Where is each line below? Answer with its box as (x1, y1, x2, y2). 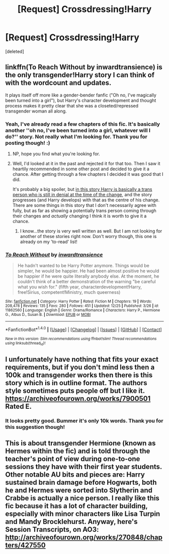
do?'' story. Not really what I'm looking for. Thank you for (5, 133, 147, 140)
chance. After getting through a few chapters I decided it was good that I (12, 171, 163, 177)
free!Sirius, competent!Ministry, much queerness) (17, 289, 121, 295)
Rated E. (5, 402, 32, 410)
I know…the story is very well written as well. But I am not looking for (20, 228, 162, 234)
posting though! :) (5, 139, 50, 146)
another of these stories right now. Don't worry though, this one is (20, 234, 157, 240)
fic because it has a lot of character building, (5, 502, 148, 510)
